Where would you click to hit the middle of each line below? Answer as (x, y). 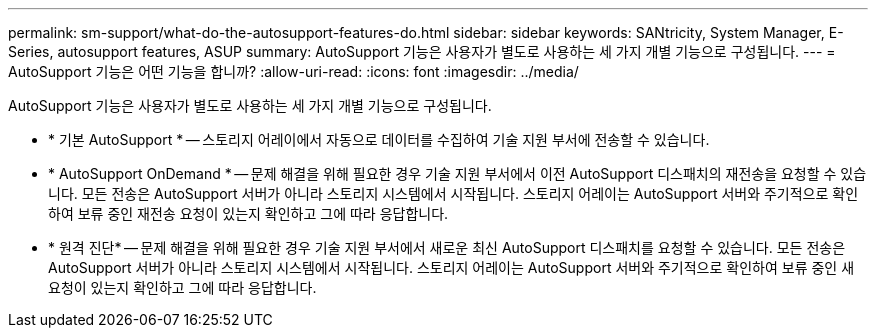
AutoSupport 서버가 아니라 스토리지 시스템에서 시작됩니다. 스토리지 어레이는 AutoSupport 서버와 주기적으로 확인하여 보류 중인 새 (451, 267)
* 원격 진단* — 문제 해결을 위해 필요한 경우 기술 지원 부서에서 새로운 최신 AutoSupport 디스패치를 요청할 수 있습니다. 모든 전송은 (447, 247)
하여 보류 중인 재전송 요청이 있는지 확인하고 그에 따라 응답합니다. (248, 213)
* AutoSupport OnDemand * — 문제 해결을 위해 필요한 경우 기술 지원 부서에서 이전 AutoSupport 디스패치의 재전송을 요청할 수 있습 (457, 173)
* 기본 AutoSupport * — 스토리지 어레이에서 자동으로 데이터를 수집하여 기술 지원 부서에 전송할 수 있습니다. (379, 139)
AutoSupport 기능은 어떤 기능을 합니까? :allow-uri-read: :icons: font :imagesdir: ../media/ (293, 71)
